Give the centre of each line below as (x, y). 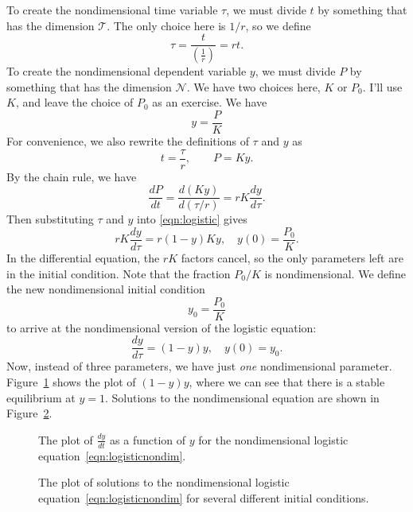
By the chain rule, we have (72, 176)
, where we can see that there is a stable (287, 382)
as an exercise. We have (210, 102)
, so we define (278, 25)
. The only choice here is (166, 25)
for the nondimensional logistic (273, 439)
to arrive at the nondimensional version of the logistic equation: (162, 327)
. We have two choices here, (253, 86)
